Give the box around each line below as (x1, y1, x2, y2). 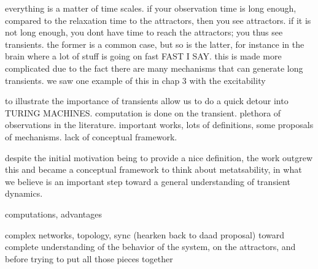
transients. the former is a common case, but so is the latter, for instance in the (5, 37, 304, 50)
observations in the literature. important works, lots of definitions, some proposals (5, 118, 314, 131)
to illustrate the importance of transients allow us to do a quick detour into (5, 94, 289, 107)
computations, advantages (5, 207, 103, 220)
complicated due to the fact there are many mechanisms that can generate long (5, 61, 303, 74)
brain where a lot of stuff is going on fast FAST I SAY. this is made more (5, 50, 282, 63)
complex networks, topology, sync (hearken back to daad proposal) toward (5, 228, 285, 241)
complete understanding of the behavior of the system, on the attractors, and (5, 240, 296, 253)
